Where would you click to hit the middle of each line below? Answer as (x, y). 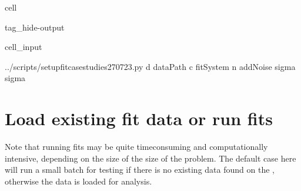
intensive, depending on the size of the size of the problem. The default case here (150, 158)
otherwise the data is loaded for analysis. (78, 181)
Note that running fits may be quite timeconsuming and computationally (136, 147)
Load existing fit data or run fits (139, 118)
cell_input (24, 47)
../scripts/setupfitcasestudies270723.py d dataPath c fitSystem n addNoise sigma (150, 66)
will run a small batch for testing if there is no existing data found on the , (140, 170)
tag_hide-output (35, 27)
